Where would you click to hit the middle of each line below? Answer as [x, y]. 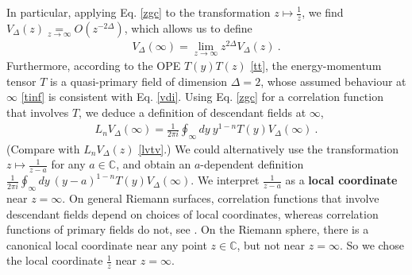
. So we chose [372, 244]
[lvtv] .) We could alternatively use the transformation [269, 148]
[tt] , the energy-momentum [316, 66]
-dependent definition [252, 164]
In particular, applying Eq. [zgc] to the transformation [139, 12]
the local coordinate [55, 260]
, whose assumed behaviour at [333, 81]
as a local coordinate [341, 180]
